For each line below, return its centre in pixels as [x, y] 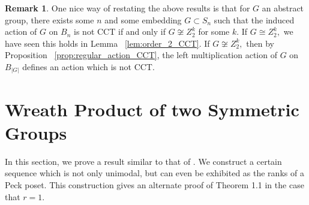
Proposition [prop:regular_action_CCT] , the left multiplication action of [141, 55]
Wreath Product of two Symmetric [152, 109]
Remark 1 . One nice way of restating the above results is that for [127, 8]
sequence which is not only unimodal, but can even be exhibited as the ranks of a [154, 173]
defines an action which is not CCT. [88, 66]
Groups [36, 132]
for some [214, 31]
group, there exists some [49, 19]
